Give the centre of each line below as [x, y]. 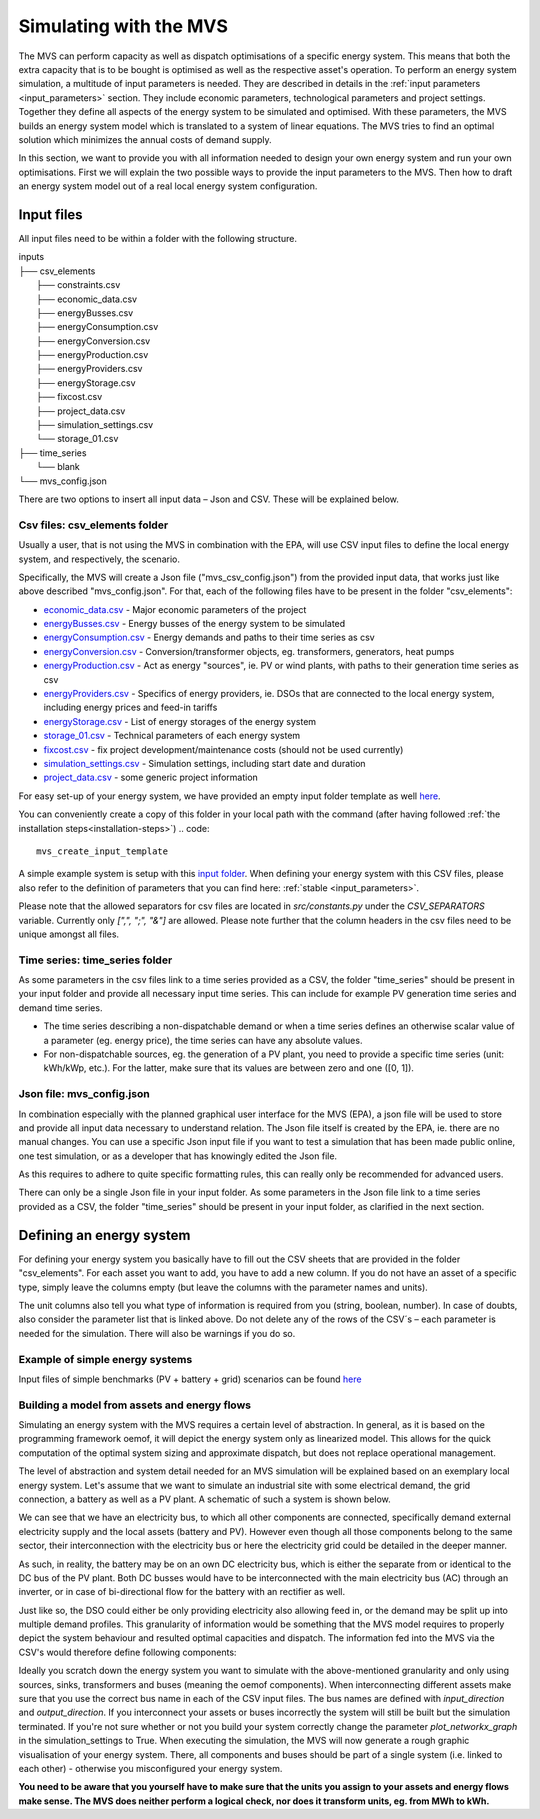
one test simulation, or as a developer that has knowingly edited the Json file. [178, 1156]
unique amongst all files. [69, 934]
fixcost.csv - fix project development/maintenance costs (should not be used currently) [223, 749]
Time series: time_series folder [95, 960]
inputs [31, 257]
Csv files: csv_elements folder [93, 525]
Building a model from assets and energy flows [135, 1405]
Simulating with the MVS [123, 26]
